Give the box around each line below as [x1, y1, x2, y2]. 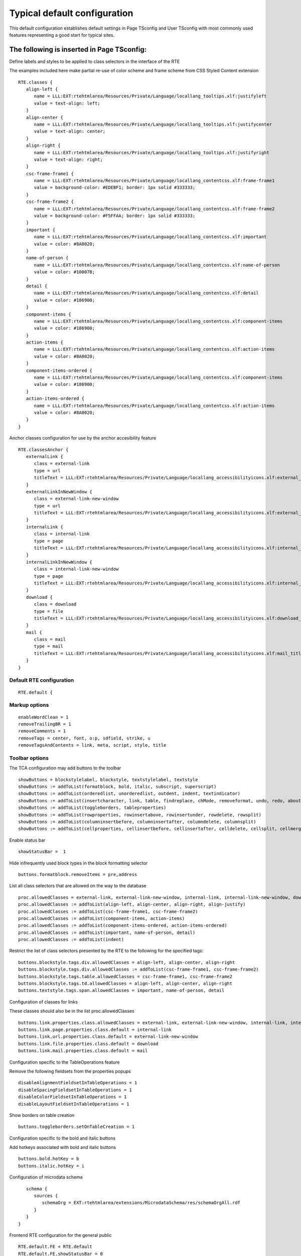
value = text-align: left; [34, 100, 100, 106]
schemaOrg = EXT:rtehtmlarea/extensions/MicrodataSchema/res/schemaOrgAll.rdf [42, 1200, 241, 1206]
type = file [34, 608, 64, 614]
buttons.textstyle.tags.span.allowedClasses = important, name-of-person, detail [18, 988, 225, 993]
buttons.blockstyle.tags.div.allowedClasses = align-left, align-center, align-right [18, 960, 235, 965]
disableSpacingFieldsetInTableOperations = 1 [18, 1087, 132, 1093]
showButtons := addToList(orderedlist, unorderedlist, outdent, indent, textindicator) [18, 791, 241, 796]
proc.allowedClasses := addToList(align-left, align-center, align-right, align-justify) [18, 902, 246, 907]
